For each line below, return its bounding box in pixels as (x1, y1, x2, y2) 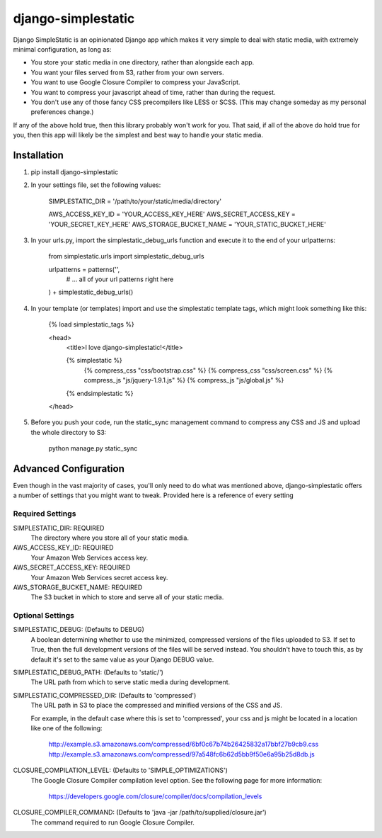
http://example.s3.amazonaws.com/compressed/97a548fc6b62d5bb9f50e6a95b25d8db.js (48, 749, 315, 758)
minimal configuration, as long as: (13, 45, 112, 53)
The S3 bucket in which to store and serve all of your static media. (30, 593, 224, 601)
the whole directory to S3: (30, 428, 107, 436)
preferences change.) (30, 108, 94, 116)
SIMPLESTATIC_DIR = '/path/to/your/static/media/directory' (48, 197, 222, 205)
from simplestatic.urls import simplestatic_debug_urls (48, 252, 204, 261)
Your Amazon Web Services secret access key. (30, 573, 168, 582)
